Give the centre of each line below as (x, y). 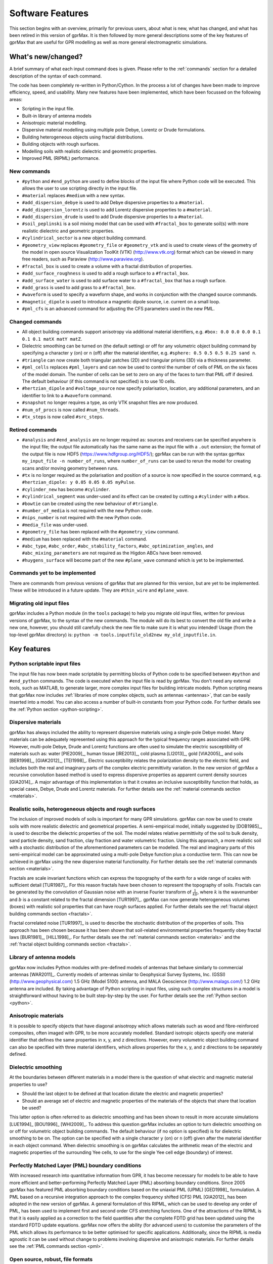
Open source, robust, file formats (51, 1259)
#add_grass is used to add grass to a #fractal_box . (79, 287)
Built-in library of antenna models (57, 116)
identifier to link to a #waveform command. (67, 395)
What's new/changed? (46, 57)
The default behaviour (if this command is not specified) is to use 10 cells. (99, 381)
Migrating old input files (39, 603)
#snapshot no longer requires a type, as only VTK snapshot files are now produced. (110, 402)
